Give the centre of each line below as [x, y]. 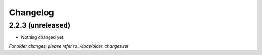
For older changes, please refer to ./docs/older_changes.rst [69, 46]
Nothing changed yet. [43, 37]
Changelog [32, 12]
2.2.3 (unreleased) [40, 25]
